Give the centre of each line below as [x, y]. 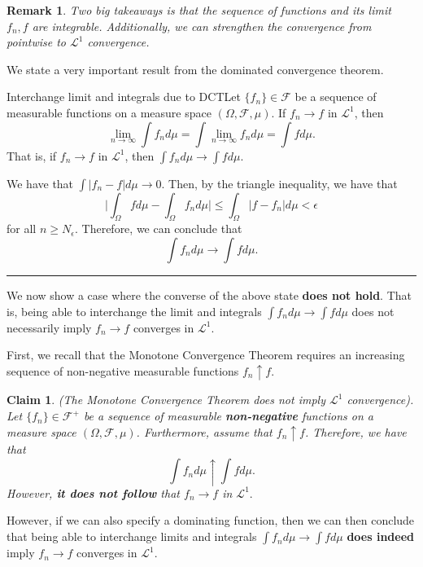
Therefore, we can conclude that [162, 229]
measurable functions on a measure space [109, 112]
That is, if [32, 155]
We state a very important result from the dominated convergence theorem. [195, 69]
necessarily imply [49, 327]
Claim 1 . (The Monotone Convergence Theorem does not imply [166, 400]
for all [22, 229]
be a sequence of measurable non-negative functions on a [229, 416]
